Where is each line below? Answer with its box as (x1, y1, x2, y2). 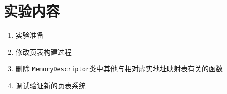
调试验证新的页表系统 (15, 80, 86, 90)
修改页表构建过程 (15, 46, 72, 57)
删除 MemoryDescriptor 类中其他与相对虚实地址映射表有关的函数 (15, 63, 223, 74)
